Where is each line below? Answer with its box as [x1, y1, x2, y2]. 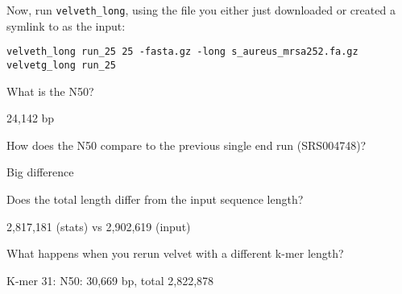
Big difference [6, 164, 74, 180]
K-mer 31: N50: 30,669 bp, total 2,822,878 [6, 271, 214, 288]
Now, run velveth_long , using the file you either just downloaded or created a [6, 2, 396, 18]
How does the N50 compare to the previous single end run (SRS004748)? [6, 136, 367, 153]
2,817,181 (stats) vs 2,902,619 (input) [6, 217, 191, 234]
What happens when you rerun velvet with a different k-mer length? [6, 245, 344, 262]
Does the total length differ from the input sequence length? [6, 190, 304, 207]
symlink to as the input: [6, 17, 126, 34]
